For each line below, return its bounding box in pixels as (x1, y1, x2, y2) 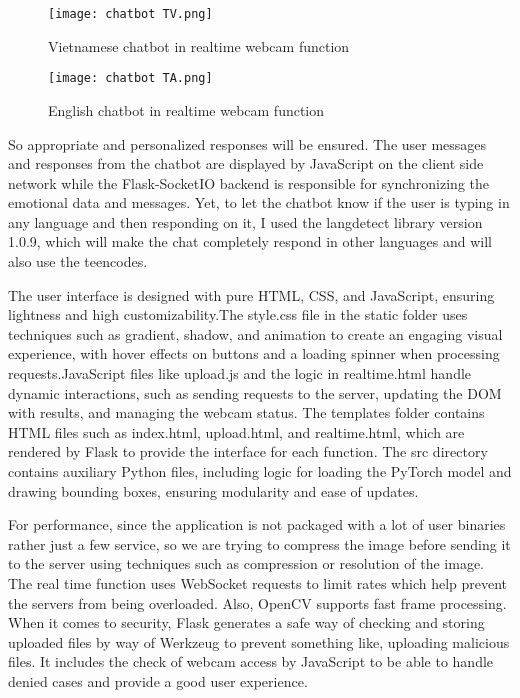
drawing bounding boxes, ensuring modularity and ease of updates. (8, 480, 419, 501)
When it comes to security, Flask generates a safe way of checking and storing (8, 612, 485, 633)
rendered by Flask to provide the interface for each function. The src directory (8, 441, 488, 462)
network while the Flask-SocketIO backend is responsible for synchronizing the (8, 172, 490, 193)
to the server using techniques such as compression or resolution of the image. (8, 553, 484, 574)
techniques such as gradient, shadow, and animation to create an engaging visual (8, 323, 503, 344)
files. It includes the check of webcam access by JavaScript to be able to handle (8, 651, 494, 672)
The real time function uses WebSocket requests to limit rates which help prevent (8, 572, 508, 593)
